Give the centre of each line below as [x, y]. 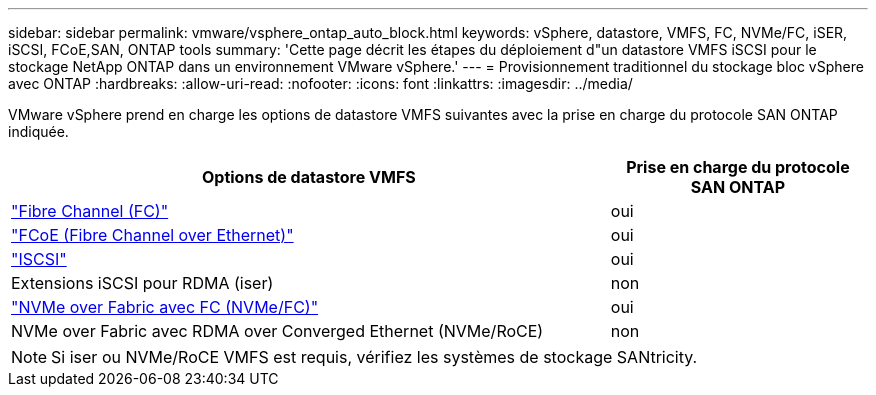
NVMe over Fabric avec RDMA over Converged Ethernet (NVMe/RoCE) [277, 331]
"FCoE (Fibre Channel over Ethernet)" [152, 235]
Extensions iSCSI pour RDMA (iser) [142, 283]
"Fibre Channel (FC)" [90, 211]
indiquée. [38, 131]
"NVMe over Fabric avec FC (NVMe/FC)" [165, 307]
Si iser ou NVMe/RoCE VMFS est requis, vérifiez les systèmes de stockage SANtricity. [374, 357]
